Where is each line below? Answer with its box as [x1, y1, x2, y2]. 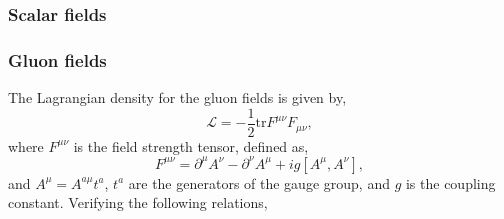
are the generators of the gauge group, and [128, 172, 390, 193]
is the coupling [405, 172, 496, 193]
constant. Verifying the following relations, [8, 192, 268, 213]
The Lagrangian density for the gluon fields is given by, [8, 87, 347, 108]
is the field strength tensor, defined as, [73, 135, 309, 156]
